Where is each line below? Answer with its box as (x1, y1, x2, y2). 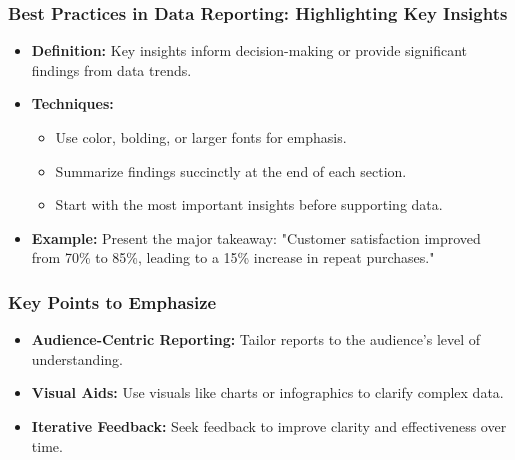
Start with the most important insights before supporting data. (55, 194, 443, 215)
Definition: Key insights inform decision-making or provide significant (31, 40, 468, 61)
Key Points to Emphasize (8, 289, 217, 314)
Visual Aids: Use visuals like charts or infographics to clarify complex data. (31, 382, 504, 403)
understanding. (31, 348, 123, 369)
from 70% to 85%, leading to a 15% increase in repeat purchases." (31, 247, 435, 268)
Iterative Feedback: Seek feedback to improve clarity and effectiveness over (31, 415, 507, 436)
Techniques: (31, 93, 114, 114)
